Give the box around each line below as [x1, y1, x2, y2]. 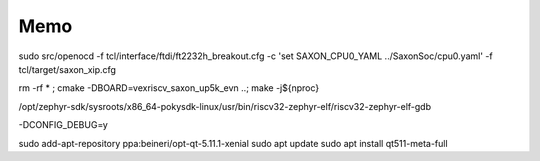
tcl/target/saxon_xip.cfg [18, 63, 117, 75]
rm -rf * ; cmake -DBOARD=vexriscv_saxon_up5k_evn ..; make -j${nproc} [18, 82, 320, 94]
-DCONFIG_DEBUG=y [18, 119, 109, 131]
